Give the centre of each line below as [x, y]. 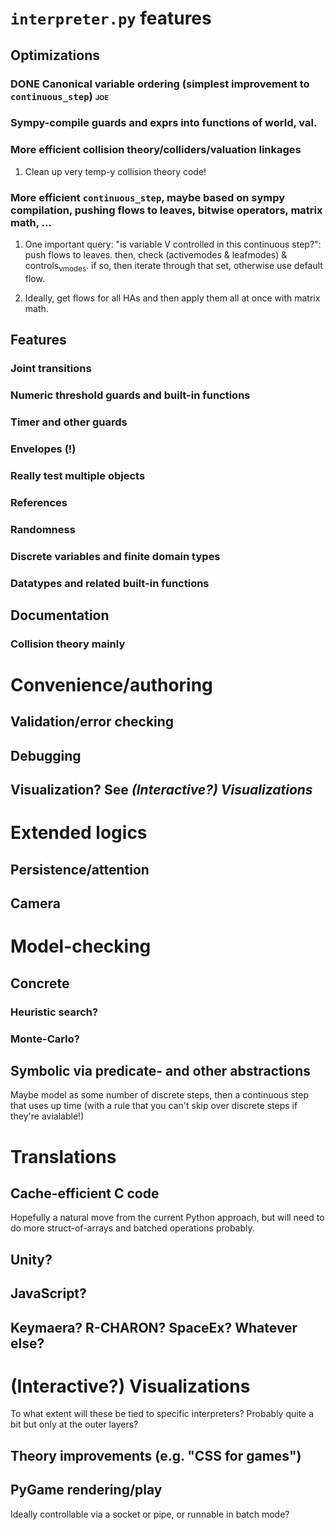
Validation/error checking [92, 722]
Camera [35, 903]
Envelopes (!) [43, 449]
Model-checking [81, 946]
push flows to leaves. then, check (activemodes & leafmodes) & [156, 255]
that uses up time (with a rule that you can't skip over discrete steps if [154, 1106]
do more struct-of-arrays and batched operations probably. [132, 1228]
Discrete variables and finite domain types [115, 556]
